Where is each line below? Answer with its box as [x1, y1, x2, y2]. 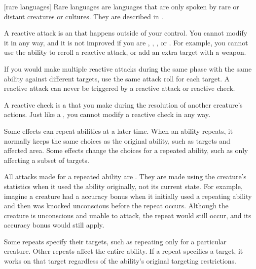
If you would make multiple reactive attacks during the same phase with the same [4, 63, 252, 74]
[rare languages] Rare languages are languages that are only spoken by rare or [4, 1, 239, 11]
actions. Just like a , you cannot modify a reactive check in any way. [4, 109, 211, 119]
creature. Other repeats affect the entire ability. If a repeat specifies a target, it [4, 246, 243, 256]
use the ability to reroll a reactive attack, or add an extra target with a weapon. [4, 47, 246, 57]
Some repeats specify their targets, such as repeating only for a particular [4, 236, 226, 246]
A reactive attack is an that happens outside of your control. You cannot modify [4, 28, 248, 38]
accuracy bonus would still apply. [4, 220, 105, 230]
